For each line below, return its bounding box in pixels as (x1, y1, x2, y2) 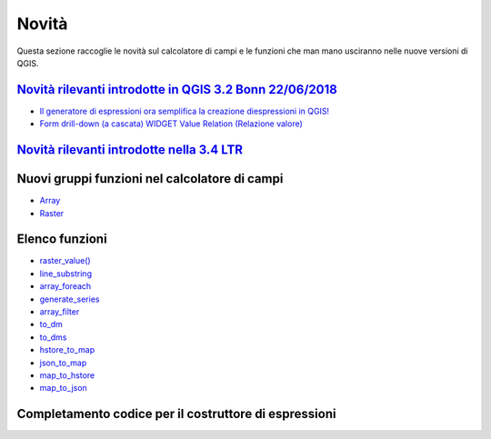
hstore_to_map (39, 344, 95, 355)
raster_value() (39, 255, 91, 266)
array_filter (39, 306, 80, 317)
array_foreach (39, 281, 92, 292)
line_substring (39, 268, 93, 279)
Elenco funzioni (16, 232, 108, 247)
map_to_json (39, 383, 88, 394)
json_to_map (39, 357, 87, 368)
